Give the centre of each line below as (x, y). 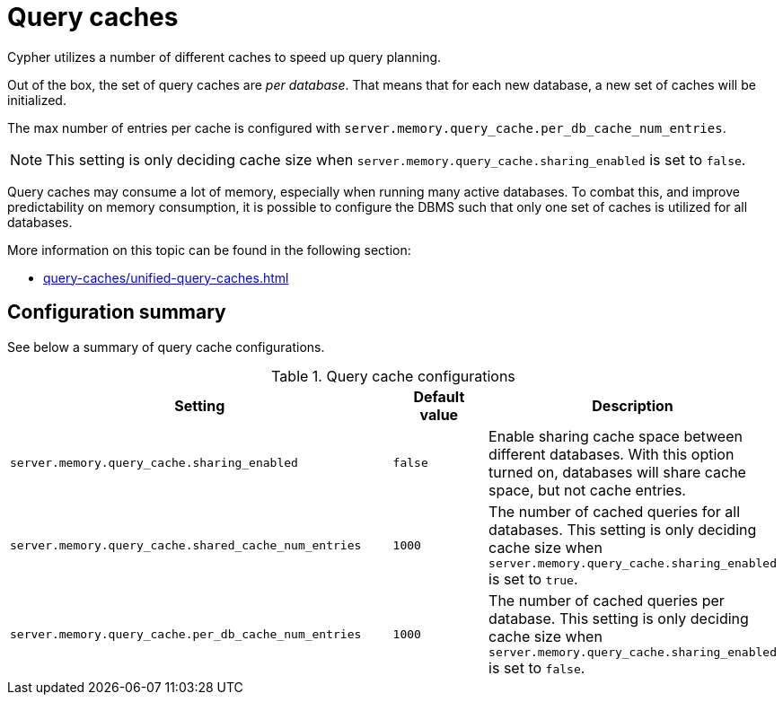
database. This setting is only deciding (619, 618)
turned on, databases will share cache (617, 472)
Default (439, 396)
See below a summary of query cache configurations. (166, 347)
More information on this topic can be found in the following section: (209, 250)
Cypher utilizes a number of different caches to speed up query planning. (224, 57)
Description (633, 405)
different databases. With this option (611, 454)
